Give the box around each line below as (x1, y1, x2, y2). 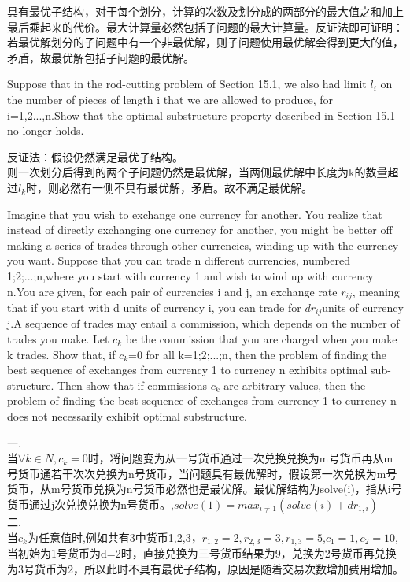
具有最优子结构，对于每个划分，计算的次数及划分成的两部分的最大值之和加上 (7, 3, 404, 19)
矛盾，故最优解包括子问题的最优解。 (7, 49, 194, 65)
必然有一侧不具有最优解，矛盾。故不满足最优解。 (59, 179, 313, 195)
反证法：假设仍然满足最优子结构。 (7, 148, 183, 165)
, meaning (352, 283, 400, 299)
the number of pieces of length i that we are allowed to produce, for (7, 91, 333, 107)
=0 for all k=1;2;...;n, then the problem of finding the (128, 346, 387, 362)
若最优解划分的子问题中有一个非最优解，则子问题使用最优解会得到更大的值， (7, 34, 404, 50)
